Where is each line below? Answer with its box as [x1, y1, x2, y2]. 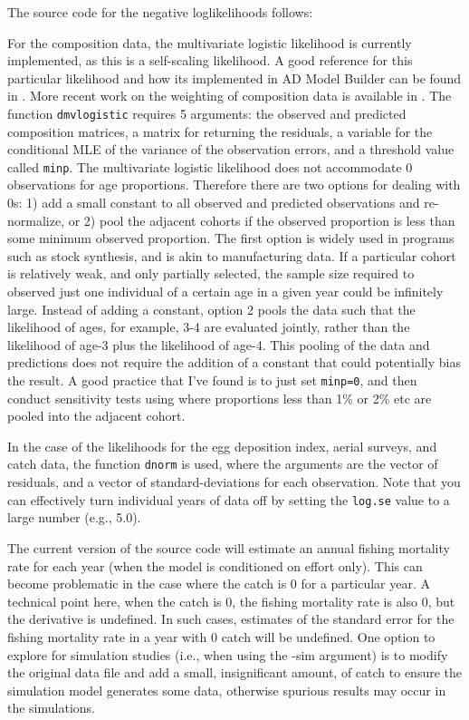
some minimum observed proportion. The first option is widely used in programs [7, 229, 455, 248]
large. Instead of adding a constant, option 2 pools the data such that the [7, 299, 416, 318]
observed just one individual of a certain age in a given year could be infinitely [7, 282, 444, 301]
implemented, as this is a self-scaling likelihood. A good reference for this [7, 51, 413, 70]
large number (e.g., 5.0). [7, 508, 141, 527]
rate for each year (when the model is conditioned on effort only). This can [7, 556, 423, 575]
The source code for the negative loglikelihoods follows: [7, 3, 313, 21]
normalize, [7, 210, 65, 229]
